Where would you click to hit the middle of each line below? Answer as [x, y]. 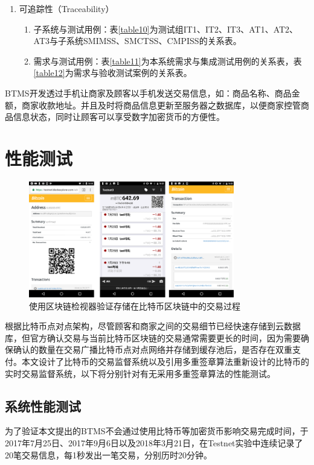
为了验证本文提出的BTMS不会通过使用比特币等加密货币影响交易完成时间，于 [157, 431]
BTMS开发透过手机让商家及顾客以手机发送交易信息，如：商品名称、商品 [148, 93]
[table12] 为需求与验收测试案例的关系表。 [113, 73]
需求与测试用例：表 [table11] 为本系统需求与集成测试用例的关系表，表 [168, 61]
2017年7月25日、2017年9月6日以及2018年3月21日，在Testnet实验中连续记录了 [154, 442]
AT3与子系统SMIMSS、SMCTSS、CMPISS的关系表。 [137, 41]
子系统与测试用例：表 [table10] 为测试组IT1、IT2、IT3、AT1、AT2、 [166, 29]
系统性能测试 [43, 406]
